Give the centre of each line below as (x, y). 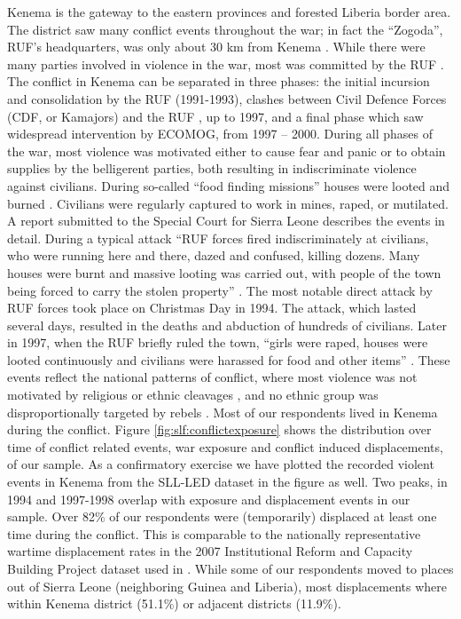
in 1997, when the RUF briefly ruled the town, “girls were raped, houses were (218, 342)
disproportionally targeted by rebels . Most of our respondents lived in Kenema (223, 412)
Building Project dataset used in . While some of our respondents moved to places (230, 568)
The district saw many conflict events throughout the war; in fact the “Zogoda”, (225, 29)
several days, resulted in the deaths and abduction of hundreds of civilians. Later (227, 325)
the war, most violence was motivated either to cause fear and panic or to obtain (227, 151)
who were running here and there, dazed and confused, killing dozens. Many (214, 255)
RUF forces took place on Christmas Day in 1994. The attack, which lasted (212, 308)
